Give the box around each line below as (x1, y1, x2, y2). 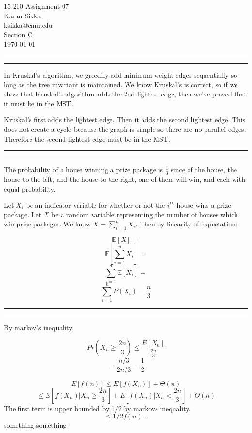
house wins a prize (176, 200, 231, 210)
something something (4, 420, 67, 430)
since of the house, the (171, 164, 237, 175)
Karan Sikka (4, 10, 41, 20)
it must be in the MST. (4, 98, 73, 108)
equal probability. (4, 183, 56, 193)
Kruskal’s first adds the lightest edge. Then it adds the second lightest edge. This (4, 114, 246, 125)
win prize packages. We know (4, 219, 91, 229)
